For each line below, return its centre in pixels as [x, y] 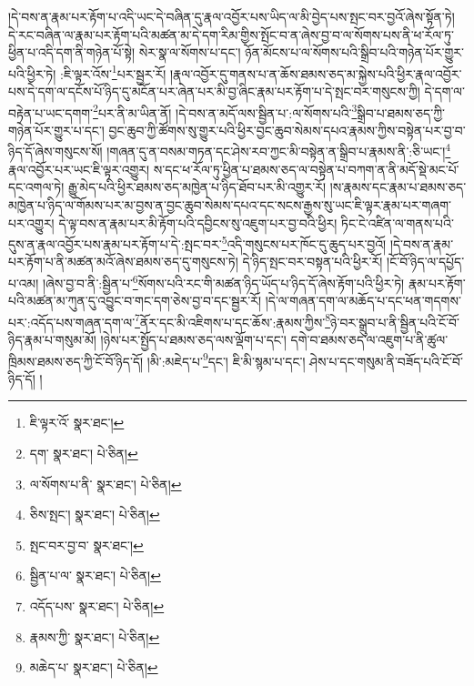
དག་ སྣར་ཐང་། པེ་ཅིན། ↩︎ [84, 454]
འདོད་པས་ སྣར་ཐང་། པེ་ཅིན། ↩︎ [97, 606]
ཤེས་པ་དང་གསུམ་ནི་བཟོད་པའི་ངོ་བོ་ [386, 361]
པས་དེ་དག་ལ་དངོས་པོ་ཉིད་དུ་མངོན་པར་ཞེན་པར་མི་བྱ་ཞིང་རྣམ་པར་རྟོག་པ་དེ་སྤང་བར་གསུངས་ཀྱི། [214, 91]
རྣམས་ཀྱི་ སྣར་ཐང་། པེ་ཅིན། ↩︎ [95, 636]
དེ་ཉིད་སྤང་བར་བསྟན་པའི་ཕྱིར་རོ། [313, 262]
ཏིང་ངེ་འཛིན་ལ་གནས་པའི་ [397, 222]
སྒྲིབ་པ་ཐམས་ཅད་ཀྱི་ [401, 112]
